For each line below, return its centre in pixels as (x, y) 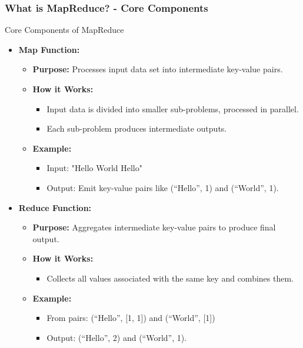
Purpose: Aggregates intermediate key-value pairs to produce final (154, 227)
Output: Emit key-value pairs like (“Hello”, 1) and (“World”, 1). (163, 187)
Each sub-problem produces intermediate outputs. (137, 128)
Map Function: (49, 49)
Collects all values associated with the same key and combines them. (170, 278)
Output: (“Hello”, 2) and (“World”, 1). (117, 337)
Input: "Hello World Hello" (94, 168)
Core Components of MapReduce (64, 30)
